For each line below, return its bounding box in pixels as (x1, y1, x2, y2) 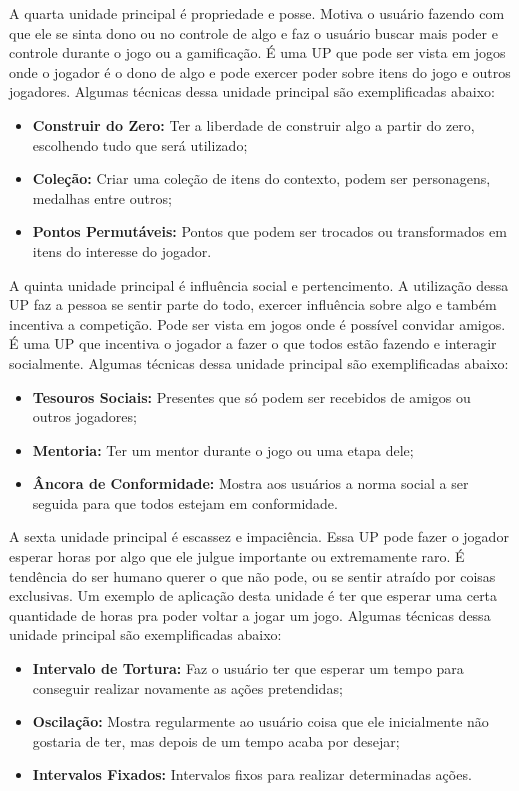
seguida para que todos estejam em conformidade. (32, 492, 338, 513)
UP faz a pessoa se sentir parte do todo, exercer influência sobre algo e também (9, 294, 497, 315)
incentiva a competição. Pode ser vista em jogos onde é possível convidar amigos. (9, 313, 506, 334)
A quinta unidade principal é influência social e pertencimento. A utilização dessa (9, 274, 509, 295)
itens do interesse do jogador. (32, 240, 212, 261)
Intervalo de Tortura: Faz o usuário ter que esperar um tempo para (32, 658, 464, 679)
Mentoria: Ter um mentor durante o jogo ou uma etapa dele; (32, 439, 414, 460)
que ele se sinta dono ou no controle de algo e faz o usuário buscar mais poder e (9, 22, 498, 43)
